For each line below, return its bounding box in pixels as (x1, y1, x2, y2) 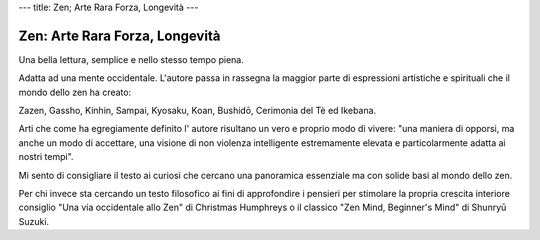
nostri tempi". (18, 151, 74, 163)
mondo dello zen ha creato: (18, 86, 132, 98)
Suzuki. (18, 215, 50, 227)
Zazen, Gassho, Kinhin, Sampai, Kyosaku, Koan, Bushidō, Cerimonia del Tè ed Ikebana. (18, 105, 377, 117)
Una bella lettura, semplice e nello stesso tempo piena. (18, 53, 244, 65)
